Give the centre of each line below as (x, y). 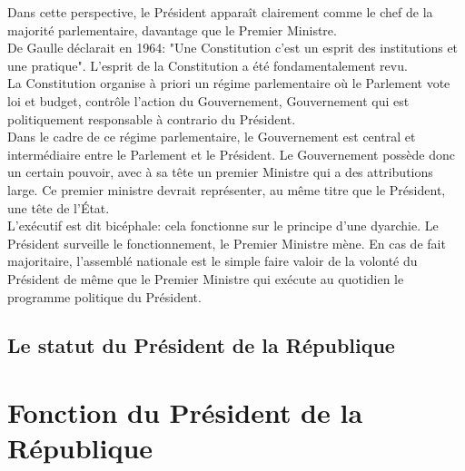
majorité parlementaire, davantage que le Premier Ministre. (172, 29)
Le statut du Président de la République (201, 345)
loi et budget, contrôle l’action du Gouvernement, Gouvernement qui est (208, 100)
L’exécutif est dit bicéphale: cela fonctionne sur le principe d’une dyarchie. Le (223, 226)
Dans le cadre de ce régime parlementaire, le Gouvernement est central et (212, 137)
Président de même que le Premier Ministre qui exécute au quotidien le (206, 278)
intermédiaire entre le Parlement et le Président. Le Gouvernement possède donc (232, 154)
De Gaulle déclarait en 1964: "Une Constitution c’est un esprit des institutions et (233, 48)
